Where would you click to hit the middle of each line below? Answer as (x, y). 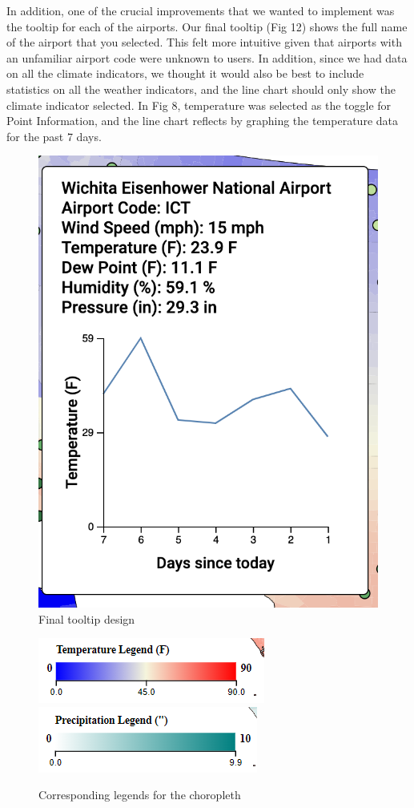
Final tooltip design (87, 618)
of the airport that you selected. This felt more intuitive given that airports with (204, 42)
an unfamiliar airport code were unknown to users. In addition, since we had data (207, 57)
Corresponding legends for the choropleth (140, 795)
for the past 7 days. (54, 136)
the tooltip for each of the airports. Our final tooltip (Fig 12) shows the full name (207, 26)
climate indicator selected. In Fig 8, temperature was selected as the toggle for (199, 105)
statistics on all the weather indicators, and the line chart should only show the (201, 89)
